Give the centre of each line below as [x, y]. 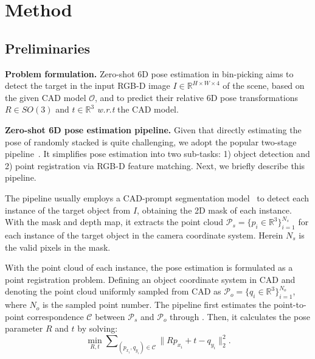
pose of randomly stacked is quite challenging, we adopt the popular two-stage [151, 141]
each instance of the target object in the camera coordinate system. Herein [144, 235]
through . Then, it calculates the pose [240, 316]
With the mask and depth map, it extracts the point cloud [114, 222]
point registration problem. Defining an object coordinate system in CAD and [150, 279]
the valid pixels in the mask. [58, 247]
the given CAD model [46, 97]
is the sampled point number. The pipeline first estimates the [157, 305]
